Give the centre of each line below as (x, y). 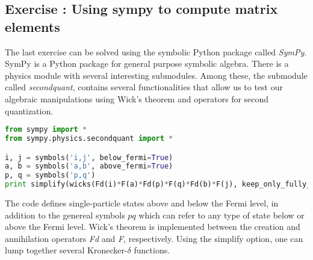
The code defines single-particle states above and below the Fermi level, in (142, 203)
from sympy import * (46, 130)
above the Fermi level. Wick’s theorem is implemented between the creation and (153, 227)
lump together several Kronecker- (66, 250)
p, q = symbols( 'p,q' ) (50, 175)
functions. (152, 250)
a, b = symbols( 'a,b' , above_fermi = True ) (89, 166)
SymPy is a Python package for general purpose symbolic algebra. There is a (147, 63)
